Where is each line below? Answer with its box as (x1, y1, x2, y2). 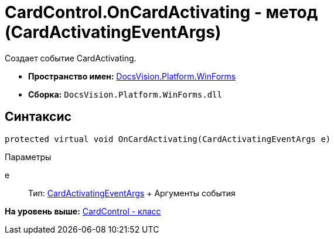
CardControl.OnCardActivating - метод (5, 2, 318, 22)
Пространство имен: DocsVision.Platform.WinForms (28, 71, 236, 81)
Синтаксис (5, 109, 71, 124)
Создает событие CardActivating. (5, 53, 137, 63)
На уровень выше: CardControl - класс (5, 206, 161, 216)
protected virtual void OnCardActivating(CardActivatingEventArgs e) (5, 134, 331, 144)
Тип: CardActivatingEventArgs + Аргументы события (28, 188, 236, 198)
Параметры (5, 151, 52, 162)
